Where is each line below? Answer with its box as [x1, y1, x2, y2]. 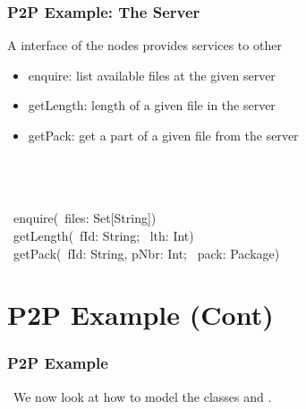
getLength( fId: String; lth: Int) [13, 226, 194, 244]
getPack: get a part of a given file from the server [28, 126, 299, 144]
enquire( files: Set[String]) [13, 209, 157, 227]
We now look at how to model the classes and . [13, 387, 272, 405]
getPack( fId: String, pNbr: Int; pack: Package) [13, 243, 280, 262]
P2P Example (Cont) [7, 296, 274, 333]
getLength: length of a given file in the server [28, 96, 276, 115]
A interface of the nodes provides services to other [7, 36, 282, 55]
